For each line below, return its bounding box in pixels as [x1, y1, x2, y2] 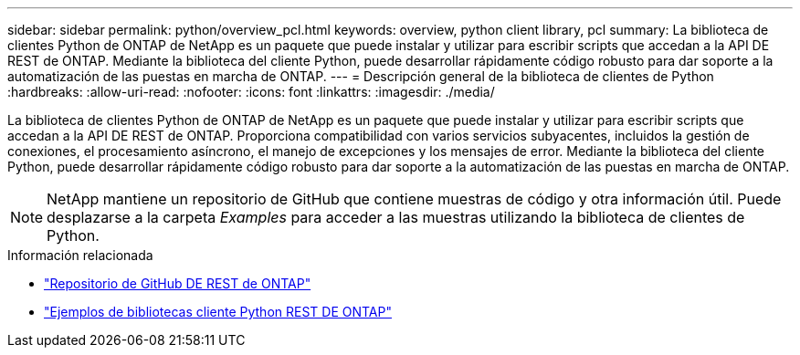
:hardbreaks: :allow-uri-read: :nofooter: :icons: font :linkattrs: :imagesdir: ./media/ [7, 84, 495, 99]
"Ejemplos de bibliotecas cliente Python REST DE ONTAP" [44, 304, 392, 319]
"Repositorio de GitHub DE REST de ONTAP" [44, 276, 311, 291]
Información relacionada [7, 247, 153, 263]
